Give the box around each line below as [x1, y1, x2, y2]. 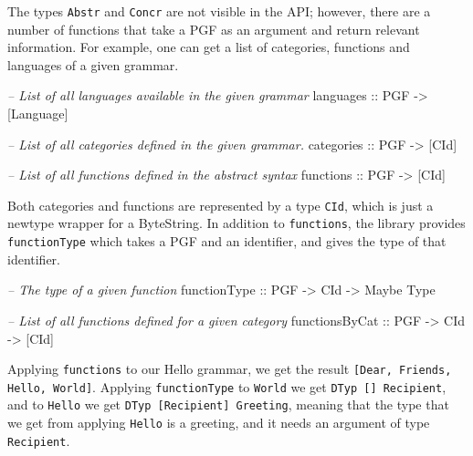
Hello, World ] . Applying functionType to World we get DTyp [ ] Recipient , [7, 377, 447, 396]
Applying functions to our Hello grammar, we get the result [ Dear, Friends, [7, 359, 452, 378]
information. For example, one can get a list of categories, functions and [7, 37, 410, 57]
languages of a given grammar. [7, 55, 179, 74]
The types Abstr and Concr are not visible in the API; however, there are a [7, 2, 431, 20]
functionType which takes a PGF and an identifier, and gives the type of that [7, 232, 447, 251]
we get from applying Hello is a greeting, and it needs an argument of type [7, 413, 430, 432]
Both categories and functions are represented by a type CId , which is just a [7, 195, 434, 214]
